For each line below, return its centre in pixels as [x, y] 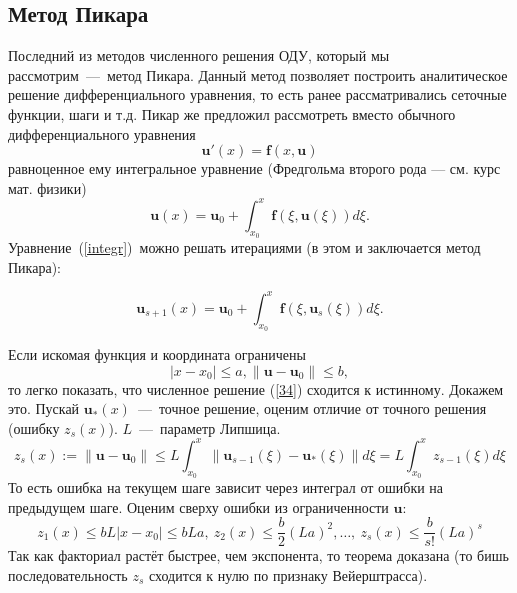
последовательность [68, 574]
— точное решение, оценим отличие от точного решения [312, 408]
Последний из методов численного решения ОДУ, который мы [199, 55]
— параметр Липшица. [210, 427]
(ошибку [34, 427]
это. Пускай [44, 408]
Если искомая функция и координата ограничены [157, 353]
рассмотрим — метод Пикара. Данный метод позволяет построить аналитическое [258, 74]
